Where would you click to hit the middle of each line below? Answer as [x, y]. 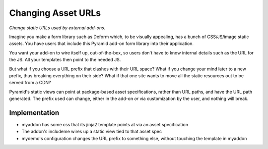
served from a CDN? [30, 83]
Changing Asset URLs [55, 13]
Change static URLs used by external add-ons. [57, 28]
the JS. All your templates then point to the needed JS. [65, 60]
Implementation [34, 113]
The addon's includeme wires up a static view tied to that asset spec [92, 132]
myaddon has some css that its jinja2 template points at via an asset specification [105, 124]
